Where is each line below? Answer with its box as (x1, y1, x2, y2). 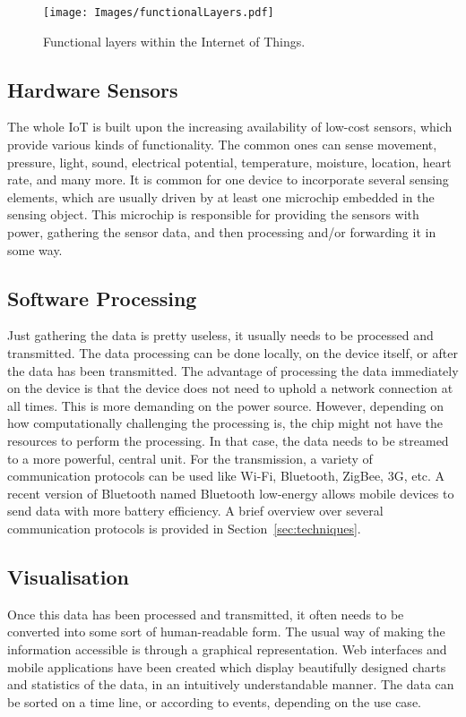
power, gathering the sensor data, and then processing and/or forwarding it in (7, 223, 436, 242)
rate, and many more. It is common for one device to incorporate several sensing (7, 170, 449, 189)
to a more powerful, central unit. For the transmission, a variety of (7, 448, 373, 467)
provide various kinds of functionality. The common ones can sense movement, (7, 135, 437, 154)
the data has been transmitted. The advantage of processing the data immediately (7, 361, 459, 380)
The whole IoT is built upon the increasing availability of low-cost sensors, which (7, 117, 453, 136)
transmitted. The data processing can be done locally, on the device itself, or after (7, 344, 458, 362)
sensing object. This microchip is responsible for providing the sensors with (7, 205, 419, 224)
